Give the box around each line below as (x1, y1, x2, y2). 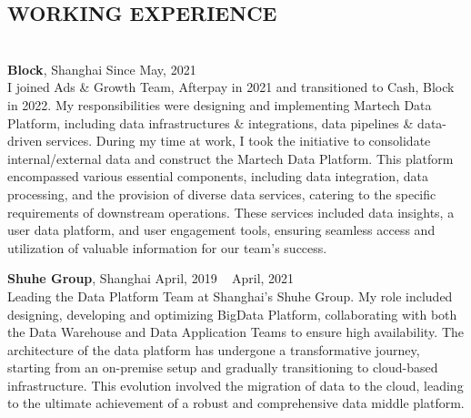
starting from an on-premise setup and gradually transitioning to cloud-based (7, 358, 438, 377)
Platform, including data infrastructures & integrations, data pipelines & (7, 113, 414, 132)
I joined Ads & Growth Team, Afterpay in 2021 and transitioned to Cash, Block (7, 77, 455, 97)
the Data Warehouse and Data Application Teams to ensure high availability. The (7, 322, 464, 342)
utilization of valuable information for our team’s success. (7, 238, 327, 257)
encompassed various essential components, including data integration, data (7, 167, 428, 186)
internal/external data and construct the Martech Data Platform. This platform (7, 148, 454, 168)
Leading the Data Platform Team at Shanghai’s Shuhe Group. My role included (7, 286, 453, 305)
